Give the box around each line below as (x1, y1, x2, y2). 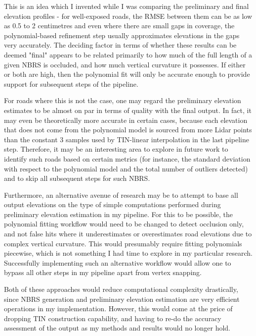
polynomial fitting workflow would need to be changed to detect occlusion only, (4, 219, 244, 229)
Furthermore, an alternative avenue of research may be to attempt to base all (4, 189, 238, 200)
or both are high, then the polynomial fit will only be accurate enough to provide (4, 69, 250, 79)
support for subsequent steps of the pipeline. (4, 78, 138, 89)
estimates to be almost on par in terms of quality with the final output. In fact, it (4, 105, 252, 115)
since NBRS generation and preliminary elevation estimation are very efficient (4, 293, 240, 304)
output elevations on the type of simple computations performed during (4, 199, 221, 210)
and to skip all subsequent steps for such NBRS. (4, 173, 150, 183)
